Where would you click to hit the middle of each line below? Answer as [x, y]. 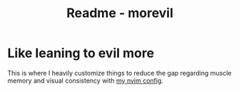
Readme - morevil [120, 13]
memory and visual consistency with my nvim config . [86, 81]
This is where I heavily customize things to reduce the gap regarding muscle [119, 73]
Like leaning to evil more [81, 53]
